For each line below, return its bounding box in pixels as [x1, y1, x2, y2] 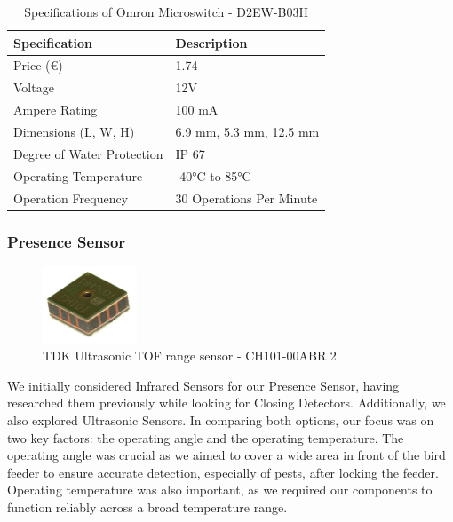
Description [175, 33, 248, 51]
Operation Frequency [13, 188, 129, 207]
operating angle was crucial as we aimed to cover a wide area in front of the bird [7, 446, 446, 464]
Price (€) [13, 56, 63, 75]
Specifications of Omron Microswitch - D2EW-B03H [24, 3, 308, 20]
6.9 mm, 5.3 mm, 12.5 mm [175, 122, 320, 140]
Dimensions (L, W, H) [13, 122, 135, 140]
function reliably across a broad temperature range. [7, 497, 288, 516]
